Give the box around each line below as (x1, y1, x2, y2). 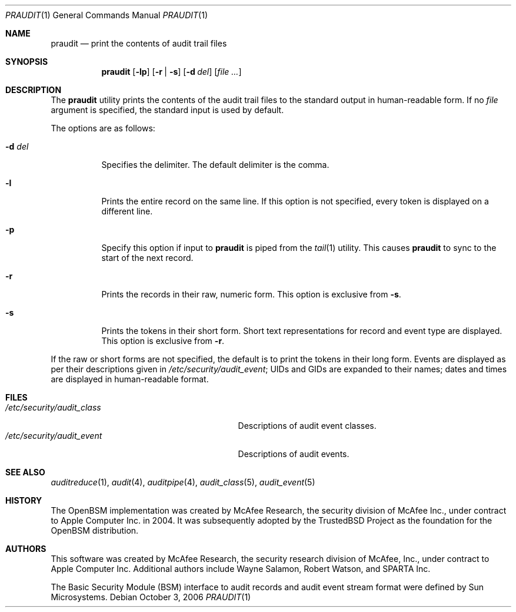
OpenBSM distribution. (51, 525, 139, 535)
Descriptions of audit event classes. (238, 421, 377, 431)
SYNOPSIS (5, 57, 48, 67)
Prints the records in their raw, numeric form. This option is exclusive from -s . (101, 289, 401, 299)
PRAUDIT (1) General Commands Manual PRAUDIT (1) (5, 10, 208, 20)
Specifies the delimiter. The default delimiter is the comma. (101, 160, 329, 170)
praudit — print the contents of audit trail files (51, 38, 227, 48)
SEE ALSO (5, 467, 45, 477)
